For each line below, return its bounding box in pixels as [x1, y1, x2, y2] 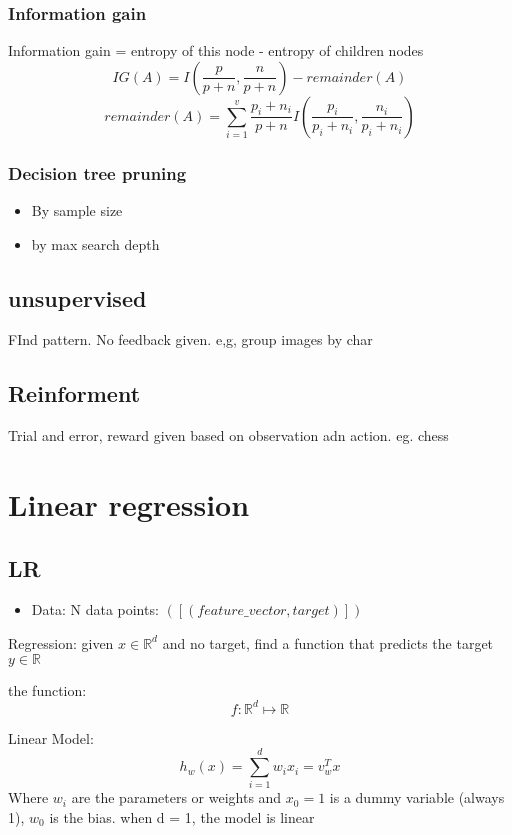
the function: [8, 679, 87, 700]
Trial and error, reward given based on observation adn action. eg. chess [8, 425, 449, 446]
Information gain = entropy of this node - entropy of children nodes [8, 40, 424, 61]
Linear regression [8, 484, 250, 524]
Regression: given [8, 632, 114, 653]
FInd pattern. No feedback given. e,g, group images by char [8, 329, 373, 350]
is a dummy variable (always [329, 787, 505, 808]
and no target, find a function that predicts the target [162, 632, 494, 653]
